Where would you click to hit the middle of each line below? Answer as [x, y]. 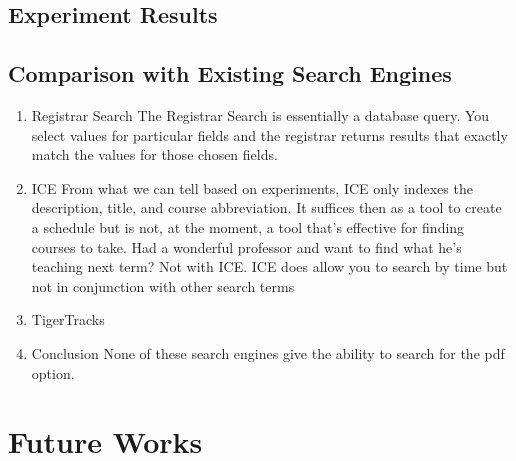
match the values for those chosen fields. [154, 154]
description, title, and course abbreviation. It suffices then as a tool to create [266, 207]
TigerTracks [68, 319]
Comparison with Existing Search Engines [230, 73]
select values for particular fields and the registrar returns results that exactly [269, 134]
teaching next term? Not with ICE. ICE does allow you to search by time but [269, 266]
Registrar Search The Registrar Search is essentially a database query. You [260, 114]
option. [53, 372]
